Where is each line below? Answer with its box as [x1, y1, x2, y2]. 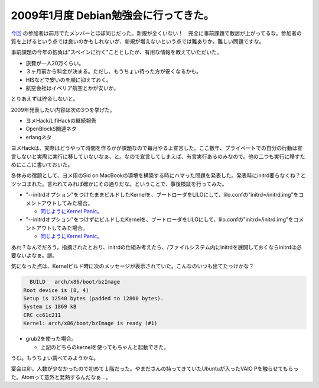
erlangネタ [25, 133, 52, 140]
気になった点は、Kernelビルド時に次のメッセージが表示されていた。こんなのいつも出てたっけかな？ [11, 262, 254, 270]
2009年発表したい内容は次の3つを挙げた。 [11, 106, 115, 113]
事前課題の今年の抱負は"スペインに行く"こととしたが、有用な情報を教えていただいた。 [11, 49, 223, 56]
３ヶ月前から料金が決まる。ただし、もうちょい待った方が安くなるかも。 [25, 68, 202, 75]
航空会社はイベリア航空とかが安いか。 [25, 84, 119, 91]
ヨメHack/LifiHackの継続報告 [25, 117, 97, 124]
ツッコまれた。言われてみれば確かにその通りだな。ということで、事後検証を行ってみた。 [11, 180, 227, 187]
